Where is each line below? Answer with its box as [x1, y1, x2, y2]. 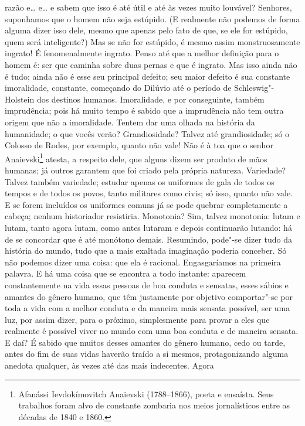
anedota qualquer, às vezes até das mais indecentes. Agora [5, 359, 214, 372]
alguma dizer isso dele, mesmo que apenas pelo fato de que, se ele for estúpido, [5, 24, 288, 36]
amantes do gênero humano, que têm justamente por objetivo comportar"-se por [5, 290, 293, 302]
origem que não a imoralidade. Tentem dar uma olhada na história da [5, 115, 255, 128]
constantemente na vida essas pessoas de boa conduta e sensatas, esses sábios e [5, 278, 289, 291]
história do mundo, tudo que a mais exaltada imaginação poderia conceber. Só [5, 244, 287, 257]
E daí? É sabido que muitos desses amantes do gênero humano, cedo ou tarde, [5, 336, 286, 348]
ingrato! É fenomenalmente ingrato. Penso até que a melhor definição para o [5, 47, 279, 59]
